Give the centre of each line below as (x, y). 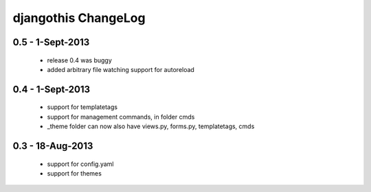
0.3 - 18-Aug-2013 (53, 146)
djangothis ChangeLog (79, 18)
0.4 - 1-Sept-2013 (52, 89)
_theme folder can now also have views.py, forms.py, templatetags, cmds (151, 126)
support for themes (75, 173)
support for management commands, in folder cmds (121, 117)
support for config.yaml (80, 164)
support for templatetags (82, 107)
